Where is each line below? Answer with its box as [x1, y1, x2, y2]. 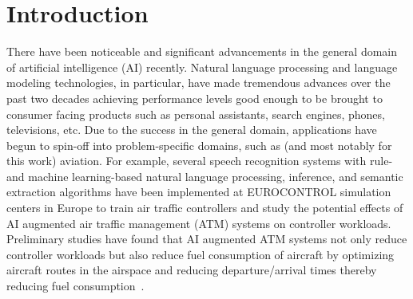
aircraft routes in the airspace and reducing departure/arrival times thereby [6, 262, 377, 278]
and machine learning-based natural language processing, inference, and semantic [6, 167, 403, 184]
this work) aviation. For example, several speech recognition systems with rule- [6, 152, 393, 169]
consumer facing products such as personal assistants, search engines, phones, [6, 105, 385, 122]
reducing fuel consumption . [6, 277, 145, 294]
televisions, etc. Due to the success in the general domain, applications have [6, 121, 377, 138]
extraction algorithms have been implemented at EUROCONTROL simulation [6, 183, 391, 200]
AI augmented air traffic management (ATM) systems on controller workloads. [6, 214, 391, 231]
